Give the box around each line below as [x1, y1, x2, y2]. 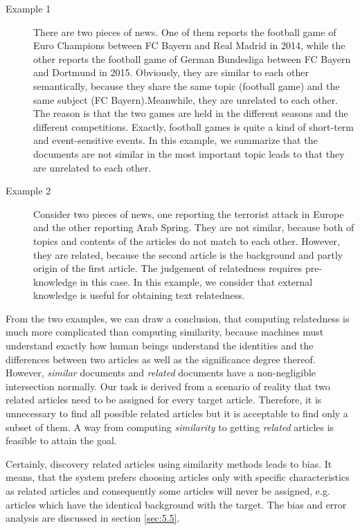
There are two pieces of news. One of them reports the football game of [33, 24, 336, 39]
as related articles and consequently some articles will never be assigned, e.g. [6, 484, 330, 497]
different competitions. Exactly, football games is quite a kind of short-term [33, 119, 354, 134]
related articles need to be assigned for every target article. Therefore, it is [6, 392, 322, 407]
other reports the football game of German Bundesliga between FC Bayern [33, 51, 351, 66]
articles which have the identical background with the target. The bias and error [6, 497, 347, 511]
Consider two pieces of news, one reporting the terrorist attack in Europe [33, 206, 344, 221]
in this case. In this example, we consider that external [80, 274, 313, 289]
